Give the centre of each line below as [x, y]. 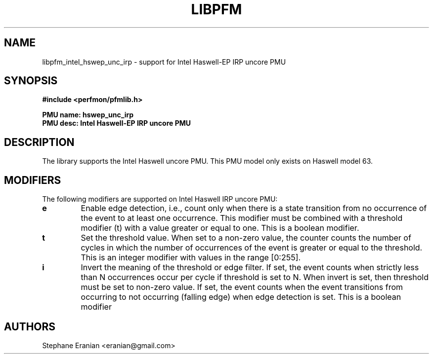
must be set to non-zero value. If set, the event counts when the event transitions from [242, 287]
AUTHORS [30, 326]
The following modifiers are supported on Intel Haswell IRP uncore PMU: [160, 199]
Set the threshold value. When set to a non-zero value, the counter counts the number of [246, 238]
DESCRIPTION [39, 142]
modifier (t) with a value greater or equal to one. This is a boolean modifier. [220, 228]
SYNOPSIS [31, 81]
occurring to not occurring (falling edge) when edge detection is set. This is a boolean [241, 297]
